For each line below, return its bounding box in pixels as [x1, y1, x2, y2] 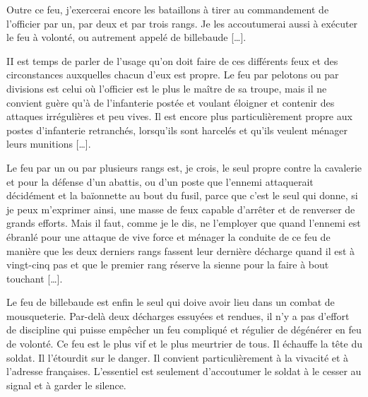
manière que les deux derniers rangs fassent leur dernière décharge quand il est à [6, 243, 355, 258]
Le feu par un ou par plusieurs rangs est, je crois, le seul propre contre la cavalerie [6, 160, 362, 174]
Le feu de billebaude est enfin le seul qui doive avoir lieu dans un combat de [6, 295, 335, 309]
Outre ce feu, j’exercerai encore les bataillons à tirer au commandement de [6, 2, 329, 16]
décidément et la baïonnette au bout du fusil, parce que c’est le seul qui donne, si [6, 188, 358, 203]
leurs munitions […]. [6, 136, 91, 151]
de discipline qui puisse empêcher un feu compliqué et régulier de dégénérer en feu [6, 322, 362, 337]
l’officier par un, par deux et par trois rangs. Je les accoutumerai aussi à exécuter [6, 16, 358, 30]
